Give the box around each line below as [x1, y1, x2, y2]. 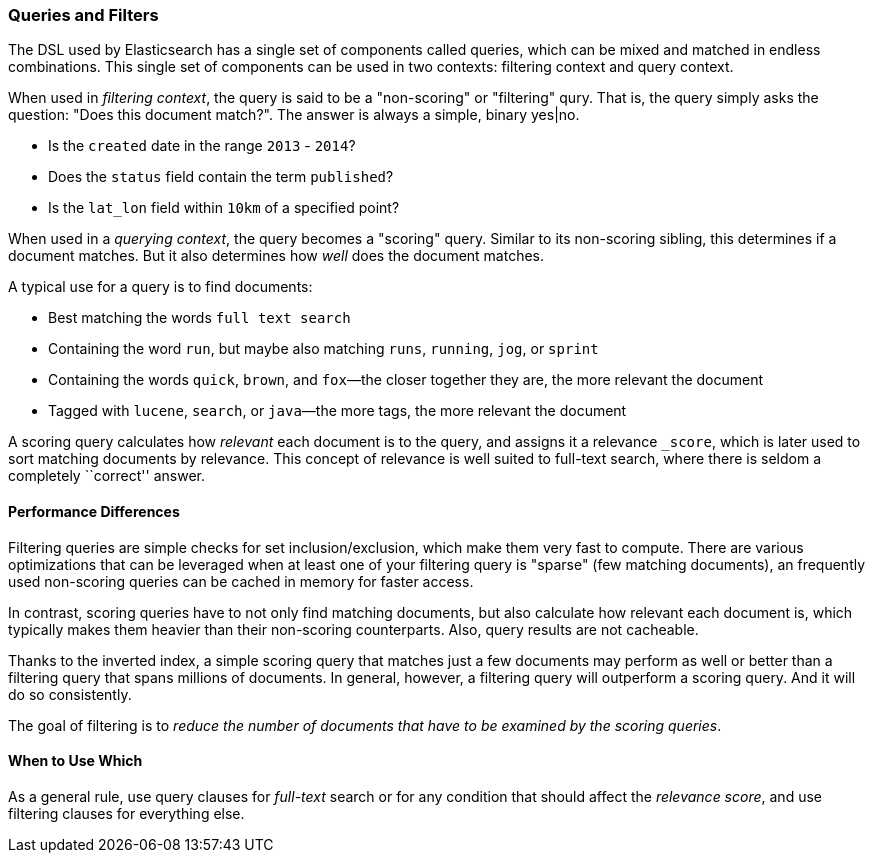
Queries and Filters [8, 5, 159, 25]
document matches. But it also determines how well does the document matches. [8, 247, 545, 265]
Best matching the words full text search [48, 309, 351, 327]
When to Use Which [8, 752, 143, 770]
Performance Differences [8, 502, 180, 520]
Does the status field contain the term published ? [48, 168, 394, 186]
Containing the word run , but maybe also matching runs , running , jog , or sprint [48, 340, 599, 358]
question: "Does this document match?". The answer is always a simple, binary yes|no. [8, 106, 580, 124]
